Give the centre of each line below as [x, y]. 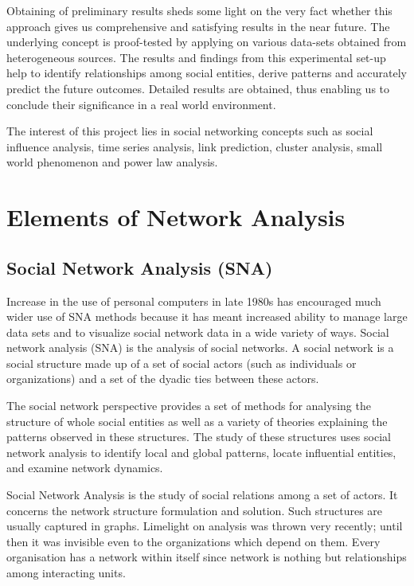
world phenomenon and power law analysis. [112, 162]
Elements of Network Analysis [176, 217]
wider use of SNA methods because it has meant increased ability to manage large [207, 316]
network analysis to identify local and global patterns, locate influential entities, [201, 452]
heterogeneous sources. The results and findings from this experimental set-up [196, 57]
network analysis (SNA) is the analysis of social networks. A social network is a [200, 348]
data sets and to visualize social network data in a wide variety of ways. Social [198, 332]
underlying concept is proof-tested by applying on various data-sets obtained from [207, 42]
